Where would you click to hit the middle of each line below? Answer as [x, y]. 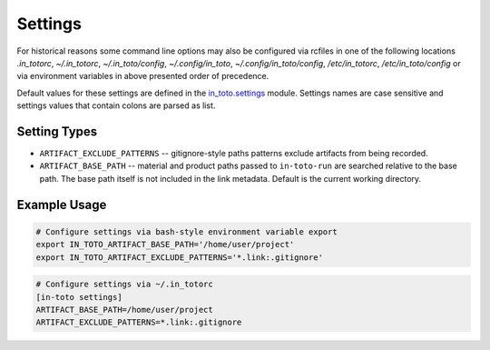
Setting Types [57, 131]
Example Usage [62, 205]
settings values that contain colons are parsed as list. [116, 105]
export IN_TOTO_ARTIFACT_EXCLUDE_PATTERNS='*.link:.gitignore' [180, 257]
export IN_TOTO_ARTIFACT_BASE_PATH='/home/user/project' [165, 245]
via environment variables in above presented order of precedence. [143, 76]
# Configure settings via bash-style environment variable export [186, 231]
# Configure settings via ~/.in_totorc [124, 285]
